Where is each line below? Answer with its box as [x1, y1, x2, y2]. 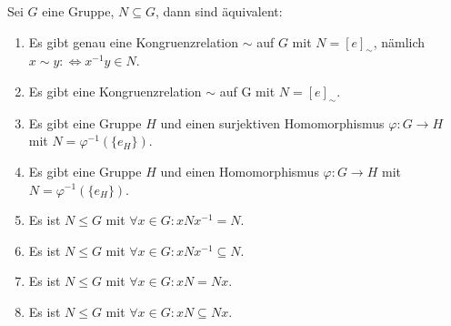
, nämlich [373, 32, 426, 51]
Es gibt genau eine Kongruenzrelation [28, 32, 238, 51]
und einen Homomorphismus [160, 161, 319, 180]
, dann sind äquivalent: [155, 2, 283, 20]
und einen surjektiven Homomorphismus [160, 113, 385, 132]
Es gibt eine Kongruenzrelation [28, 81, 202, 100]
